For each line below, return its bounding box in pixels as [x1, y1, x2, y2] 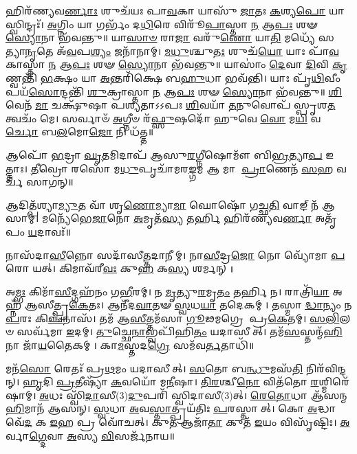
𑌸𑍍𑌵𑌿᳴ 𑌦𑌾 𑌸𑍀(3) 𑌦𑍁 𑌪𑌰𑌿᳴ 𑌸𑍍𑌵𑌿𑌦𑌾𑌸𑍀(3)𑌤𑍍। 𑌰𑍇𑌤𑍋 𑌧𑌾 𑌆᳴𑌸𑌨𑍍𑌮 [66, 387, 347, 402]
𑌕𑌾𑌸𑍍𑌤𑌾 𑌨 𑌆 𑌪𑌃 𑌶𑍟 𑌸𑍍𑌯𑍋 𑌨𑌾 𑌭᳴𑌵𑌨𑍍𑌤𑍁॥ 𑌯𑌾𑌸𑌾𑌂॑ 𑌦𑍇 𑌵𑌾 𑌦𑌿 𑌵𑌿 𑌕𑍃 [6, 57, 347, 71]
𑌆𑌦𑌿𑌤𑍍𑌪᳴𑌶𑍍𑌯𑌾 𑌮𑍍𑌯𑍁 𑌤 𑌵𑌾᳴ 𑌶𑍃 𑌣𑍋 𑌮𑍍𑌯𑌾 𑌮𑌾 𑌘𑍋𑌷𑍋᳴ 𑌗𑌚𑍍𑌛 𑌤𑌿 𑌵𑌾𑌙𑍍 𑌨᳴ [6, 197, 319, 212]
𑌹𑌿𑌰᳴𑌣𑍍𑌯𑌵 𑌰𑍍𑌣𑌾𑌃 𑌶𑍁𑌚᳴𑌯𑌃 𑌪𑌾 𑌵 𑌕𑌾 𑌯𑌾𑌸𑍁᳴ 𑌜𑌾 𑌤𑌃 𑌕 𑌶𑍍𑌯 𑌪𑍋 [6, 3, 326, 17]
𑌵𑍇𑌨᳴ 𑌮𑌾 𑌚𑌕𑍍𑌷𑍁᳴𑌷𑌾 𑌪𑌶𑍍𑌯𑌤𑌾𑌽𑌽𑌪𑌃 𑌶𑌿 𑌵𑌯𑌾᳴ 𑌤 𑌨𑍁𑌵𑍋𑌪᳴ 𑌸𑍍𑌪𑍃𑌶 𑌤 [6, 98, 336, 112]
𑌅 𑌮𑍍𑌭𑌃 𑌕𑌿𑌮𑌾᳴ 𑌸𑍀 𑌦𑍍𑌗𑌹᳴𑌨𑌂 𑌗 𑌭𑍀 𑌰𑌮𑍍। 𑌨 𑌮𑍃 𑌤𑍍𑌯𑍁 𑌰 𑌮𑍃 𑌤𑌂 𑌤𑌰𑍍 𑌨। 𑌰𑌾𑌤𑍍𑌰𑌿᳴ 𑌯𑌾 [6, 284, 329, 298]
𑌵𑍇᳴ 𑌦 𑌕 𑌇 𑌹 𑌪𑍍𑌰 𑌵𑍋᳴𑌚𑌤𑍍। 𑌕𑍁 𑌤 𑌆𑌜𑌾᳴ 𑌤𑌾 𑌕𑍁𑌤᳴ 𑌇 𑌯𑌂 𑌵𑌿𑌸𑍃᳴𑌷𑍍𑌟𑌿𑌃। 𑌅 [6, 415, 350, 429]
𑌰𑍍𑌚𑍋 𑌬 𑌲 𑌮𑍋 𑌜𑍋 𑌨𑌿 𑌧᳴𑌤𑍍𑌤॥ [6, 124, 154, 139]
